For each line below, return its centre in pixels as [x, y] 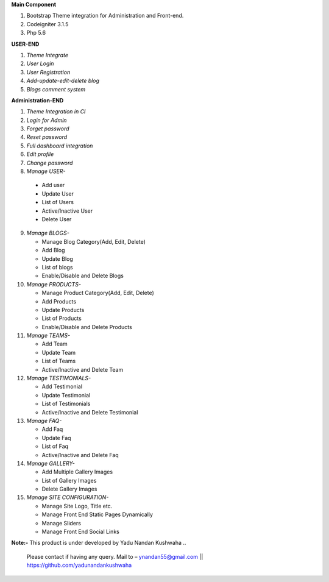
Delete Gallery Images [69, 489]
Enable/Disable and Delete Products [87, 327]
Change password [50, 163]
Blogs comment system [56, 89]
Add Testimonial [62, 386]
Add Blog [53, 250]
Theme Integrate [47, 55]
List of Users [58, 202]
